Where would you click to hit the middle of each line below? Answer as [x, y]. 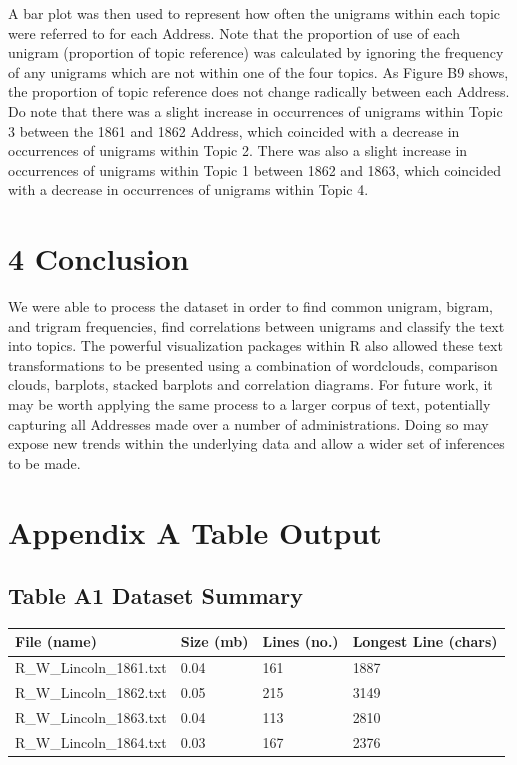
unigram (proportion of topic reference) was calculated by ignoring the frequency [256, 52]
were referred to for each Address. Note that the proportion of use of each [234, 32]
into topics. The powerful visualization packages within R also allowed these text [255, 345]
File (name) [56, 641]
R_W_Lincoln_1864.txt [91, 741]
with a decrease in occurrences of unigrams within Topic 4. [188, 189]
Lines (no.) [300, 641]
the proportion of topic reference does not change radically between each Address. [259, 91]
